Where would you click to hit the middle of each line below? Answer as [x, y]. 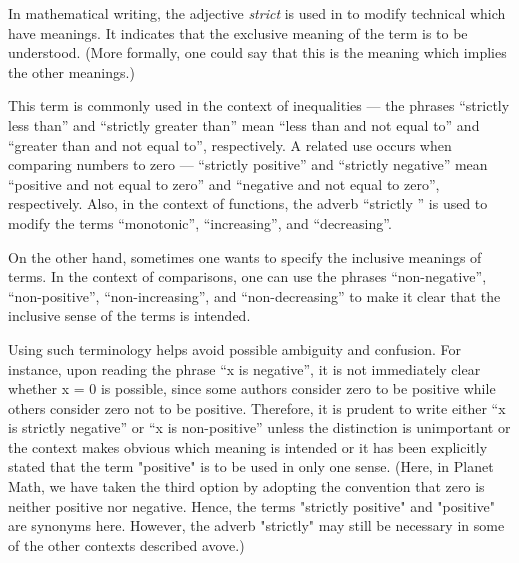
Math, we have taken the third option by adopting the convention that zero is [246, 486]
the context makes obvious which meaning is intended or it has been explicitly [248, 446]
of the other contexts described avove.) [126, 544]
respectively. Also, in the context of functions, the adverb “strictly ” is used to [248, 203]
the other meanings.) [71, 71]
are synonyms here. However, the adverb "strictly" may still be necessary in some [256, 525]
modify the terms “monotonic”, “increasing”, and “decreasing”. [200, 222]
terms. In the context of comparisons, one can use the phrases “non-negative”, [247, 276]
